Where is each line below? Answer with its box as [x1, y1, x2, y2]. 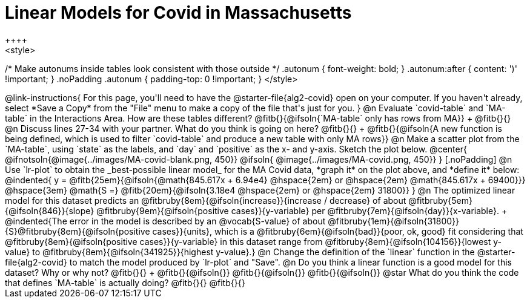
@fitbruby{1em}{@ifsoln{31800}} [328, 215, 460, 226]
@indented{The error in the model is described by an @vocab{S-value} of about [5, 215, 326, 226]
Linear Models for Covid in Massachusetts [5, 2, 352, 23]
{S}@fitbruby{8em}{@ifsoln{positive [5, 226, 150, 236]
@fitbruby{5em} [408, 195, 472, 206]
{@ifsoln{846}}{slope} [5, 205, 94, 216]
